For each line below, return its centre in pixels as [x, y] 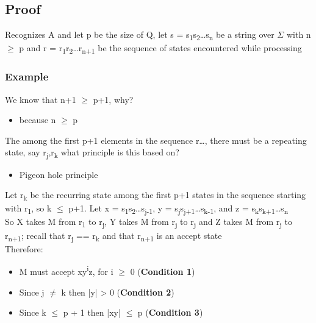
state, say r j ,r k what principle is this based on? [92, 153]
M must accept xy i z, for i [66, 270]
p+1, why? [113, 99]
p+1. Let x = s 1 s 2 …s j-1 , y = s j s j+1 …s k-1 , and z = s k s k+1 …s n [178, 209]
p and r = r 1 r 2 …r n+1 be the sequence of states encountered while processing [160, 49]
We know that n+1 [41, 99]
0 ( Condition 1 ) [163, 271]
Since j [32, 292]
